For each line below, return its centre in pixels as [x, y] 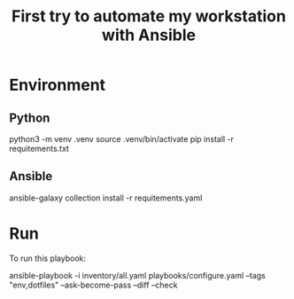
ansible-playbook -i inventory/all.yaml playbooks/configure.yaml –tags [137, 275]
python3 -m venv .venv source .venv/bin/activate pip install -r [122, 139]
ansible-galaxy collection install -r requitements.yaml [106, 198]
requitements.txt [39, 149]
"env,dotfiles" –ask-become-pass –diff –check [93, 285]
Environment [58, 85]
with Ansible [149, 35]
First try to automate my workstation [149, 16]
